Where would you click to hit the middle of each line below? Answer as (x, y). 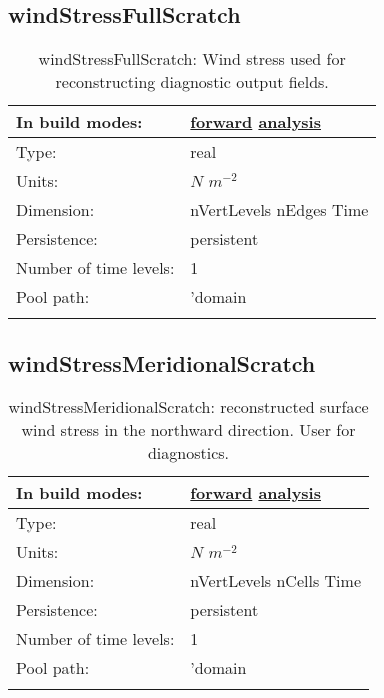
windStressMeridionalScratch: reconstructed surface (188, 407)
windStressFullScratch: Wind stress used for (192, 59)
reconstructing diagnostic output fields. (192, 82)
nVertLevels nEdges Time (279, 210)
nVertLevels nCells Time (275, 581)
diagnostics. (188, 453)
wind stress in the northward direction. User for (188, 430)
